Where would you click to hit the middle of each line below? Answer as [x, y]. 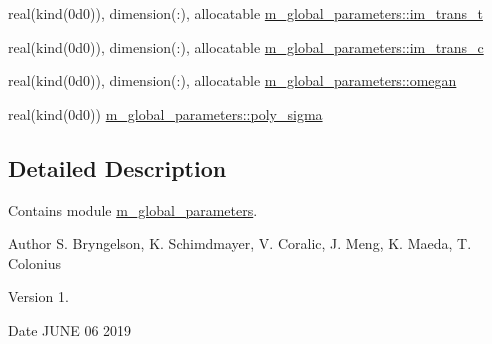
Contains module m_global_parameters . [133, 209]
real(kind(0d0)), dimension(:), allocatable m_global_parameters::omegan [232, 80]
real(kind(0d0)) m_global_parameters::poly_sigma [165, 113]
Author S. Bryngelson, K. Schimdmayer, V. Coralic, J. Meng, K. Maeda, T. [240, 243]
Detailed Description [117, 167]
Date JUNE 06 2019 [70, 329]
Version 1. [38, 296]
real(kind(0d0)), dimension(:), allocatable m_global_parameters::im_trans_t [245, 13]
